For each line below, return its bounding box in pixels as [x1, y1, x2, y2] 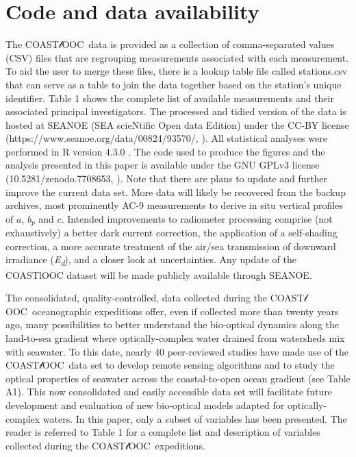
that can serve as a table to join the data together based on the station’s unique [5, 77, 342, 91]
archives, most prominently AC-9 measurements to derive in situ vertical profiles [5, 198, 343, 212]
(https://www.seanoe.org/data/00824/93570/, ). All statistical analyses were [5, 131, 327, 145]
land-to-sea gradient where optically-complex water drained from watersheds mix [5, 330, 345, 345]
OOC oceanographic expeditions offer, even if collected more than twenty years [5, 304, 339, 318]
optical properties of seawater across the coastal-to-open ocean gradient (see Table [5, 371, 351, 385]
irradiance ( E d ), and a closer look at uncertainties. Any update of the [5, 252, 296, 269]
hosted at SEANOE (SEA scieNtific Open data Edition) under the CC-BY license [5, 117, 349, 132]
